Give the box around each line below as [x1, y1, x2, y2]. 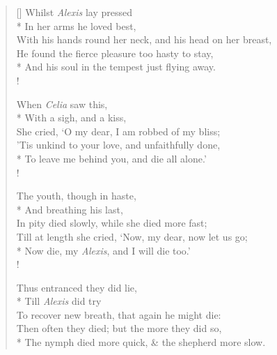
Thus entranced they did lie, [16, 280, 137, 294]
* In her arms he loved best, [16, 18, 136, 33]
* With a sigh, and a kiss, [16, 110, 127, 125]
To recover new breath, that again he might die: [16, 307, 221, 322]
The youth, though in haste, [16, 188, 136, 203]
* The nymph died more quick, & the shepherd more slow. [16, 335, 266, 349]
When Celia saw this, [16, 96, 108, 111]
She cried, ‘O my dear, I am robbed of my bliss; [16, 123, 221, 138]
